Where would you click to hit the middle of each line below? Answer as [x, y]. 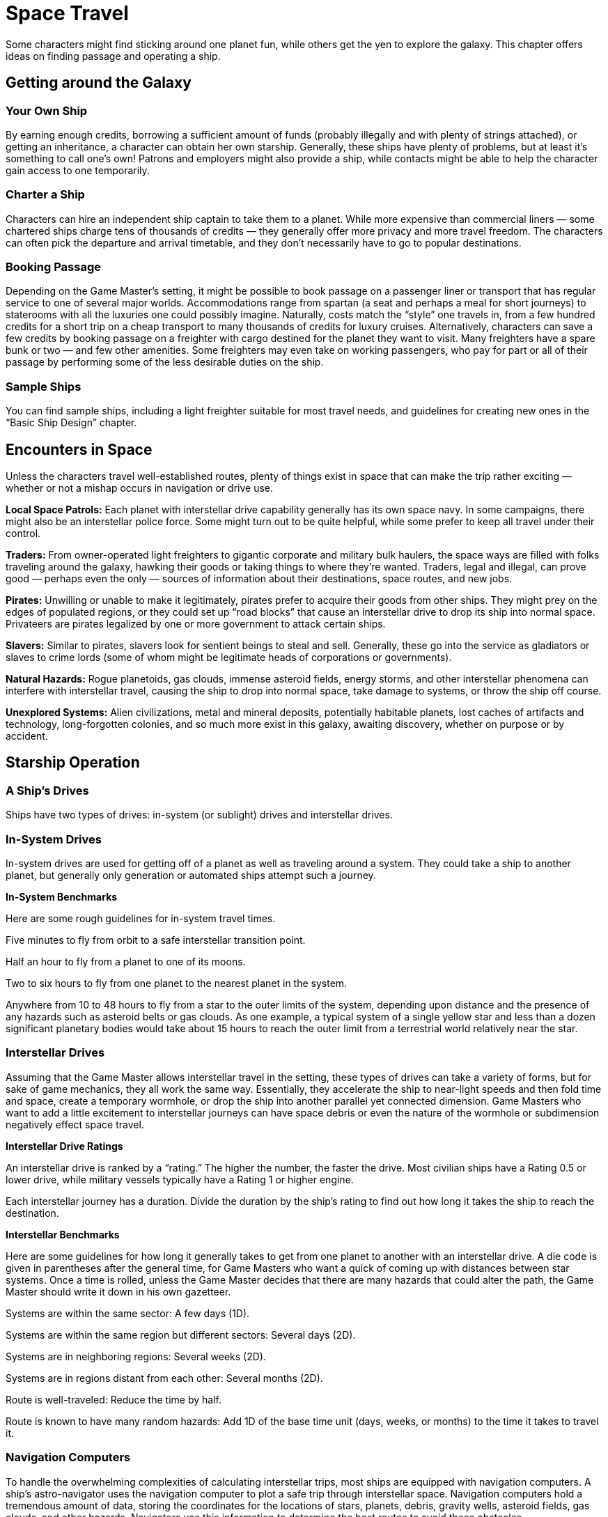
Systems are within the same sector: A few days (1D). [128, 1313]
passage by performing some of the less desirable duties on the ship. [165, 362]
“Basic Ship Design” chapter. [71, 423]
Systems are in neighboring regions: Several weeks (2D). [136, 1356]
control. [23, 534]
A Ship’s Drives [47, 790]
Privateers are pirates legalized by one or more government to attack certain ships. [196, 624]
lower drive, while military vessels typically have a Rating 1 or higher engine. [180, 1179]
